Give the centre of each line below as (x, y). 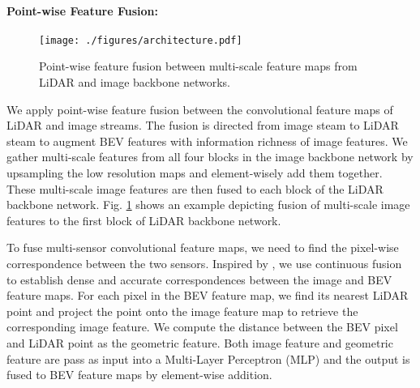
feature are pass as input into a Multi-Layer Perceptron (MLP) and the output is (208, 358)
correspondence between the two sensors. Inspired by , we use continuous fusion (204, 263)
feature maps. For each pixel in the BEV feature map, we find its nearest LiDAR (208, 295)
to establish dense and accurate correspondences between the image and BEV (199, 279)
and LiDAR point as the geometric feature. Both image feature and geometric (200, 342)
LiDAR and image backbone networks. (135, 82)
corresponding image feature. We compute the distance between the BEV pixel (202, 327)
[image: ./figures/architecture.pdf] (141, 40)
